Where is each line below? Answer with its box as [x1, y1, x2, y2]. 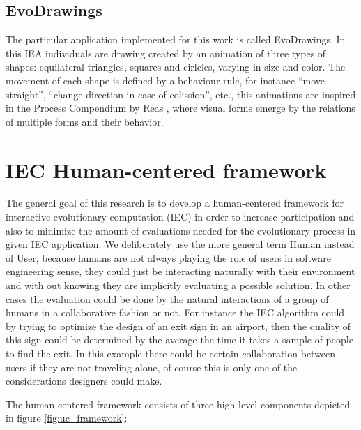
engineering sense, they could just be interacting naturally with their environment [6, 264, 355, 279]
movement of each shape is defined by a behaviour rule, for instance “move [6, 73, 325, 87]
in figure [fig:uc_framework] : [6, 410, 128, 425]
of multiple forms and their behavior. [6, 114, 164, 128]
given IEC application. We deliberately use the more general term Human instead [6, 237, 355, 251]
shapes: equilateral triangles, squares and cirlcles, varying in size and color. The [6, 59, 346, 74]
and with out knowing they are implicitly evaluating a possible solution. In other [6, 278, 351, 292]
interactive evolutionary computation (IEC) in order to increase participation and [6, 209, 355, 224]
